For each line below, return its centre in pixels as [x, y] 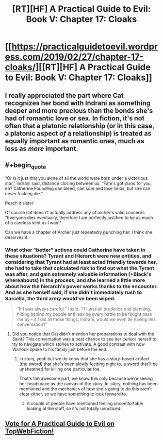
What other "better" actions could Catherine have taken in [75, 250]
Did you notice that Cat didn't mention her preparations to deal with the [83, 334]
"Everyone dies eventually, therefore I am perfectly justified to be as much [79, 218]
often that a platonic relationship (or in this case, [80, 126]
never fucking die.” [24, 193]
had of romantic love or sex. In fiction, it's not [75, 118]
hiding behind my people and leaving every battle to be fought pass [84, 314]
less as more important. [42, 148]
